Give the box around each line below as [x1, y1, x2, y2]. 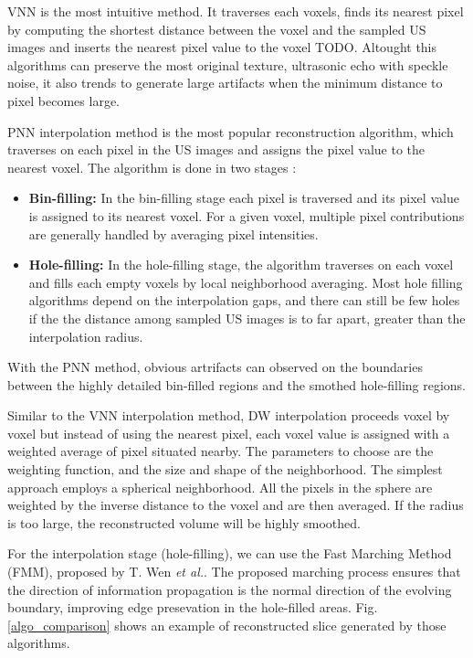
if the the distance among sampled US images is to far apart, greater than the [28, 308, 466, 327]
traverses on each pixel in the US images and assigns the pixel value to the [7, 140, 426, 159]
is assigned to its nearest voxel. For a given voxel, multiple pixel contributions [28, 206, 465, 225]
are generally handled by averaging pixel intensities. [28, 224, 319, 243]
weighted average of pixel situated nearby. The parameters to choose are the [7, 441, 434, 461]
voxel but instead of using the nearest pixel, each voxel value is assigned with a [7, 423, 450, 442]
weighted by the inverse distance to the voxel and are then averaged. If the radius [7, 495, 464, 515]
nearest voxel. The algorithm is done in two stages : [7, 157, 297, 176]
